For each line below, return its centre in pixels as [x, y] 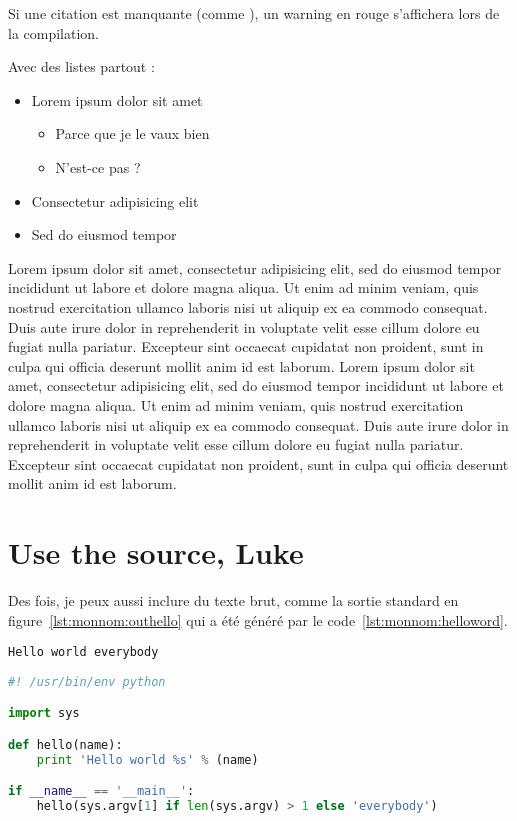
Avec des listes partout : [81, 66]
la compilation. [54, 32]
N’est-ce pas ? [98, 166]
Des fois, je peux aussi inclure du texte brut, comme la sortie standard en [233, 600]
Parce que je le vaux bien [132, 133]
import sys [44, 713]
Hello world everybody [83, 652]
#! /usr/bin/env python [87, 681]
